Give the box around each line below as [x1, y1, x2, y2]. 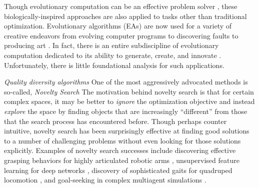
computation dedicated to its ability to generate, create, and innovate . [4, 49, 221, 60]
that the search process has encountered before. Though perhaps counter [4, 115, 227, 126]
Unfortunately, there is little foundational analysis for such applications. [4, 59, 224, 70]
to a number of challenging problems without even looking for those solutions [4, 135, 241, 145]
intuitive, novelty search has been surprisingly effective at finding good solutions [4, 125, 249, 136]
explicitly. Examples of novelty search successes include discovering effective [4, 145, 236, 155]
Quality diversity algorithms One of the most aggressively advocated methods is [4, 76, 248, 87]
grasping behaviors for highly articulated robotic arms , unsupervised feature [4, 154, 239, 165]
